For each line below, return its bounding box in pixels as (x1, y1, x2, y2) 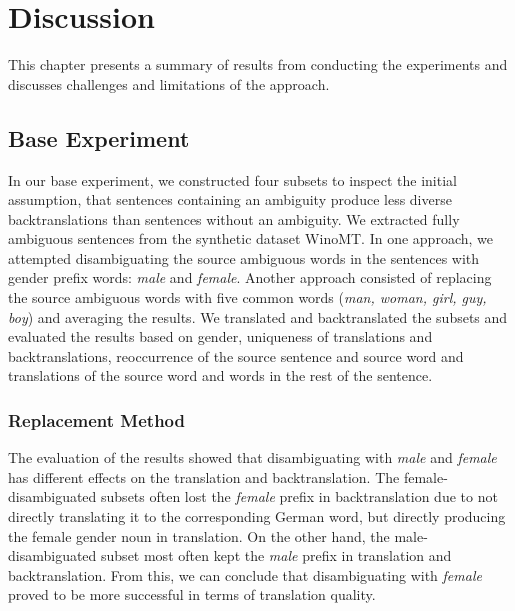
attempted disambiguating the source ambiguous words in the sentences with (8, 247, 480, 268)
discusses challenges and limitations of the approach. (8, 73, 330, 94)
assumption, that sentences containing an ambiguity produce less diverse (8, 189, 452, 210)
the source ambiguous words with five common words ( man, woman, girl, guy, (8, 287, 487, 308)
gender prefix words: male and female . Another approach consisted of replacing (8, 267, 492, 288)
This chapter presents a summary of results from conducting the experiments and (8, 54, 508, 75)
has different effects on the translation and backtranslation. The (8, 466, 400, 487)
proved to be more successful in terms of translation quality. (8, 584, 376, 605)
